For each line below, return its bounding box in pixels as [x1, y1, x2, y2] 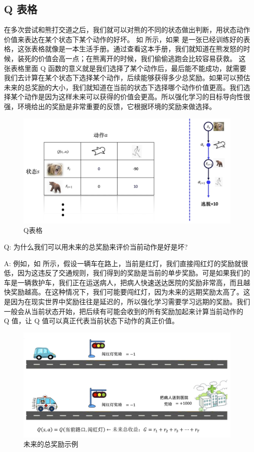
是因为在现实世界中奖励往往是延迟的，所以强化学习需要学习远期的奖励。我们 [4, 296, 250, 307]
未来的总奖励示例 [23, 439, 78, 449]
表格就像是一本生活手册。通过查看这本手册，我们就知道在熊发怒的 [31, 44, 243, 54]
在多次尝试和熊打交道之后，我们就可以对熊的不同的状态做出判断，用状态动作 [4, 24, 250, 35]
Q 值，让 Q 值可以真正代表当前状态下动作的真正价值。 [4, 316, 179, 326]
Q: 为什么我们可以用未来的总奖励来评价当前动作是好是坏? [4, 242, 188, 252]
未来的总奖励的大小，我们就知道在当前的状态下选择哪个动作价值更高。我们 [4, 82, 243, 92]
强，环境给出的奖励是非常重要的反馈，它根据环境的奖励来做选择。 [4, 101, 216, 111]
